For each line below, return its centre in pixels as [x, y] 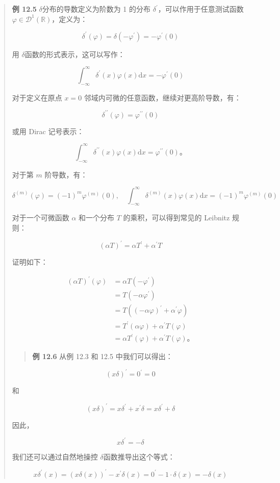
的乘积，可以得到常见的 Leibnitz [176, 218]
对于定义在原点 [37, 97]
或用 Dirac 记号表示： [48, 131]
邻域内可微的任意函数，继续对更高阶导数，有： [162, 97]
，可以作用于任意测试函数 [201, 9]
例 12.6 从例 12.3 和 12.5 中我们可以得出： [103, 356]
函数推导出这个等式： [139, 456]
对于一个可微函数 [41, 218]
